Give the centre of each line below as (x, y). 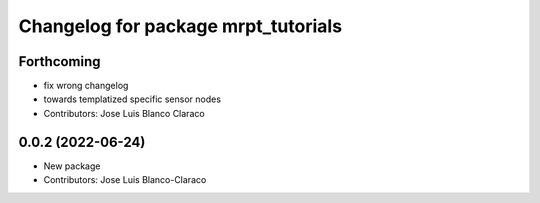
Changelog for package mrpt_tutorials (180, 26)
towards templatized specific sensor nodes (132, 99)
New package (72, 166)
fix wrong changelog (86, 86)
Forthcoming (59, 61)
